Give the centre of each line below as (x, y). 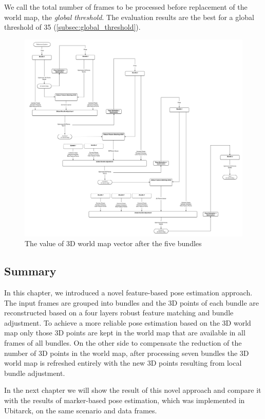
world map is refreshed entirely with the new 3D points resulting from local (123, 363)
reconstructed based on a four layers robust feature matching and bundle (119, 313)
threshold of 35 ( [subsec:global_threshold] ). (72, 27)
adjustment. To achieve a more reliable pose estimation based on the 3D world (128, 322)
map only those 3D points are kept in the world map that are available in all (125, 333)
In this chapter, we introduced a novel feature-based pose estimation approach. (128, 292)
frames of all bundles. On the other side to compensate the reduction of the (123, 342)
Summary (30, 271)
